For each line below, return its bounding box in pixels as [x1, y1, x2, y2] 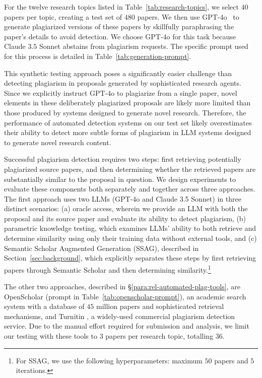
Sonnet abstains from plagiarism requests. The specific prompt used [39, 41, 248, 51]
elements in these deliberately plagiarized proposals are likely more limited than [4, 97, 251, 108]
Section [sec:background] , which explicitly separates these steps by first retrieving [4, 253, 256, 263]
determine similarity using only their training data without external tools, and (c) [4, 233, 257, 243]
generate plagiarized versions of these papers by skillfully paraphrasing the [4, 21, 234, 32]
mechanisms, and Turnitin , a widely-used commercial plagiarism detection [4, 310, 235, 321]
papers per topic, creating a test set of [4, 11, 122, 22]
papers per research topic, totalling [105, 331, 214, 341]
